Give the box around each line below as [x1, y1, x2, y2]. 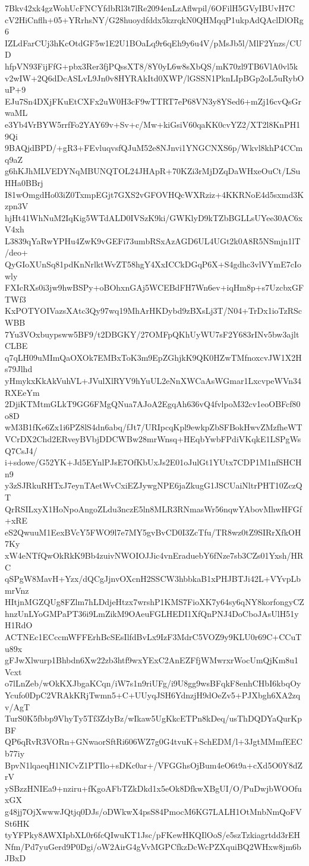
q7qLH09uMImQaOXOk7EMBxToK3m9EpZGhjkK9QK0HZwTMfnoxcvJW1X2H [5, 351, 302, 363]
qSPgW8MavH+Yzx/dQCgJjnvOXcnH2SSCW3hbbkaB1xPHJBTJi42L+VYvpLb [5, 572, 301, 585]
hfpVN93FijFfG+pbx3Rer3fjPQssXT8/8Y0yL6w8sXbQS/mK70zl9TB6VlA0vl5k [5, 59, 298, 72]
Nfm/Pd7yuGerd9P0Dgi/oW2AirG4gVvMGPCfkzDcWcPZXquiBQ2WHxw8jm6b [5, 840, 301, 852]
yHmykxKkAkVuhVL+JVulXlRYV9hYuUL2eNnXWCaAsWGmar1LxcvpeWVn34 [5, 374, 302, 386]
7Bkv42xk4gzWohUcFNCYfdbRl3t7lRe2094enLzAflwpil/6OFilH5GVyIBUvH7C [5, 2, 295, 14]
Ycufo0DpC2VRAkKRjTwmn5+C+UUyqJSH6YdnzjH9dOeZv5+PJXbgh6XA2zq [5, 689, 301, 701]
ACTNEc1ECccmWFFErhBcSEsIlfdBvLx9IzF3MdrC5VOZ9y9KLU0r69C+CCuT [5, 631, 302, 643]
